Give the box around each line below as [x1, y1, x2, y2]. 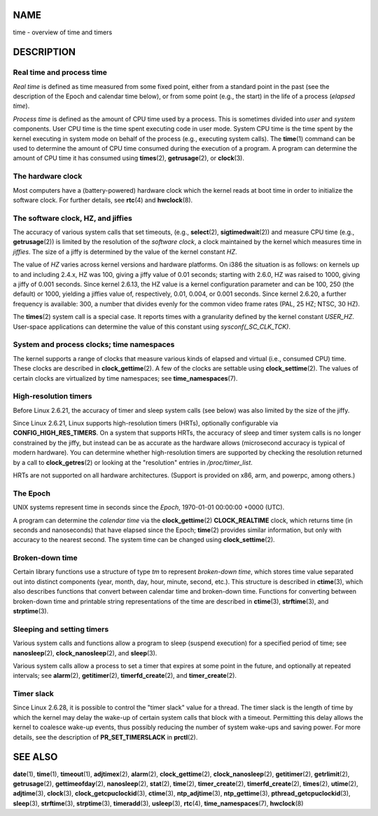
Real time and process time [13, 67, 108, 77]
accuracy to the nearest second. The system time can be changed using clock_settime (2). [13, 536, 276, 544]
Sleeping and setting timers [13, 624, 109, 634]
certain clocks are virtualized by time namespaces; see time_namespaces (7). [13, 374, 238, 382]
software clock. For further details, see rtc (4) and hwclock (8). [13, 196, 193, 204]
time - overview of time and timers [13, 28, 113, 36]
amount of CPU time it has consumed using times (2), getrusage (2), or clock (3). [13, 154, 245, 163]
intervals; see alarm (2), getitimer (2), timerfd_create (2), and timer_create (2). [13, 672, 237, 680]
